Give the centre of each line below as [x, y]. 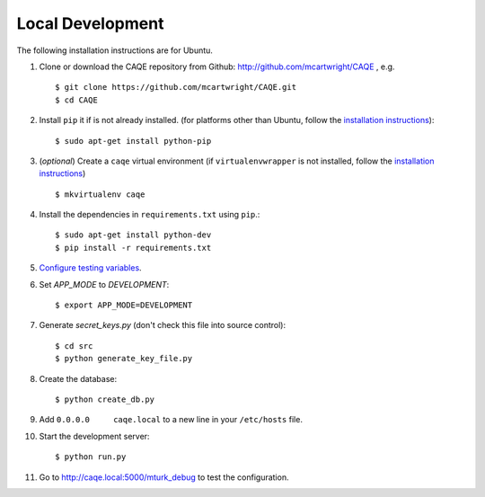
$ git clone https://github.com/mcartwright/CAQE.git [176, 87]
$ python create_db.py [105, 399]
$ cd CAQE [76, 100]
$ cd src [74, 346]
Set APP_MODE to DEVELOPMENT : [104, 284]
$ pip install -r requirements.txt [133, 248]
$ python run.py [91, 457]
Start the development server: [94, 436]
